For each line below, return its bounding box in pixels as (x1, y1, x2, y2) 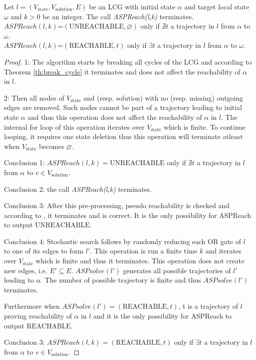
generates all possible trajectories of (123, 265, 231, 275)
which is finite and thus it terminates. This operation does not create (36, 255, 245, 266)
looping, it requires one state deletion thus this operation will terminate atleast (4, 131, 243, 142)
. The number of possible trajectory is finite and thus (40, 275, 201, 285)
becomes (38, 141, 64, 151)
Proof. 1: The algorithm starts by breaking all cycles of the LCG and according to (4, 56, 252, 67)
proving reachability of (4, 311, 72, 321)
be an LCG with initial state (89, 1, 176, 11)
